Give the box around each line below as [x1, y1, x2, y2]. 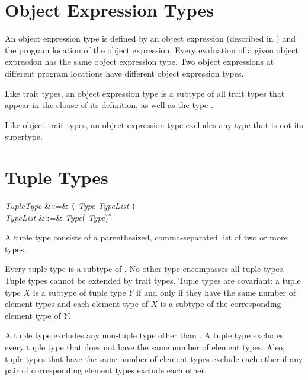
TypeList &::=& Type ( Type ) [5, 211, 108, 223]
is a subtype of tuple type [33, 286, 126, 298]
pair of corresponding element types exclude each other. [5, 364, 207, 376]
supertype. [5, 130, 43, 142]
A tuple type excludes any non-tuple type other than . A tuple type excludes [5, 329, 284, 341]
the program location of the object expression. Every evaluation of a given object [5, 43, 299, 56]
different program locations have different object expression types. [5, 66, 244, 79]
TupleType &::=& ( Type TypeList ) [5, 199, 136, 211]
